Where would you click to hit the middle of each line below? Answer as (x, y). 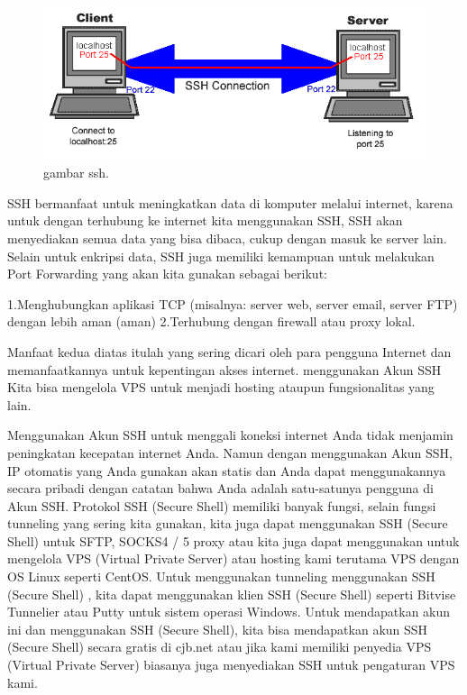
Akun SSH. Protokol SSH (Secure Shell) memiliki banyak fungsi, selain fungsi (222, 505)
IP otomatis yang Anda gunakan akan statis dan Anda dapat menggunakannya (227, 470)
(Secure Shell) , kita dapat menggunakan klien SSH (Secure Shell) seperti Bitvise (232, 594)
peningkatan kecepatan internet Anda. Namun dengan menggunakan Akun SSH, (230, 452)
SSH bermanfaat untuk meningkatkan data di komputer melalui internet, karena (230, 202)
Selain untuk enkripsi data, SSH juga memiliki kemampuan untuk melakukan (221, 256)
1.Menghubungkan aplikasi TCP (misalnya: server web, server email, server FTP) (233, 303)
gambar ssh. (76, 173)
